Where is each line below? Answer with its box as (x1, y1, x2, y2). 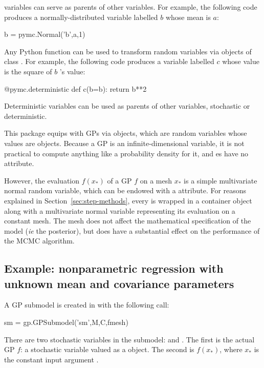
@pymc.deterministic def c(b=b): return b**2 (4, 83, 147, 94)
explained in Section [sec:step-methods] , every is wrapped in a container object (4, 195, 252, 206)
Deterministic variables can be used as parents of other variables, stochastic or (4, 100, 250, 111)
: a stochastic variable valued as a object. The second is (20, 344, 194, 355)
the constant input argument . (4, 354, 99, 364)
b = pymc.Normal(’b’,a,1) (4, 29, 85, 39)
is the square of (4, 66, 52, 76)
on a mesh (140, 175, 172, 186)
